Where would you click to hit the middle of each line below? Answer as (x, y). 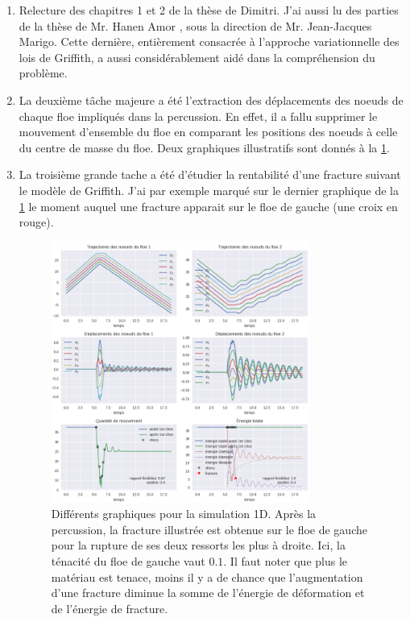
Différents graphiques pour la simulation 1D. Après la (184, 514)
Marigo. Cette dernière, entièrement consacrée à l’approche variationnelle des (209, 41)
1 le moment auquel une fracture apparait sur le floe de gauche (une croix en (208, 206)
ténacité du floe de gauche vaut (128, 561)
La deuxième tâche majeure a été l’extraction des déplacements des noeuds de (211, 100)
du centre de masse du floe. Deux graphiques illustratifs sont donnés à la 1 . (204, 147)
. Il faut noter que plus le (286, 561)
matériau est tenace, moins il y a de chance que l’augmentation (207, 576)
